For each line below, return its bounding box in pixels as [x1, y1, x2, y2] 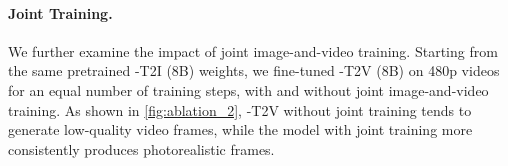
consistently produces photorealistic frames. [8, 138, 275, 159]
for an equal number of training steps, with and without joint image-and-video [8, 79, 489, 100]
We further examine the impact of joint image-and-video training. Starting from [8, 40, 498, 61]
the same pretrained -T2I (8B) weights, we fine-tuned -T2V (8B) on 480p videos [8, 60, 500, 81]
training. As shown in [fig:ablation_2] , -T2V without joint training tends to [8, 99, 472, 120]
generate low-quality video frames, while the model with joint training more [8, 119, 473, 140]
